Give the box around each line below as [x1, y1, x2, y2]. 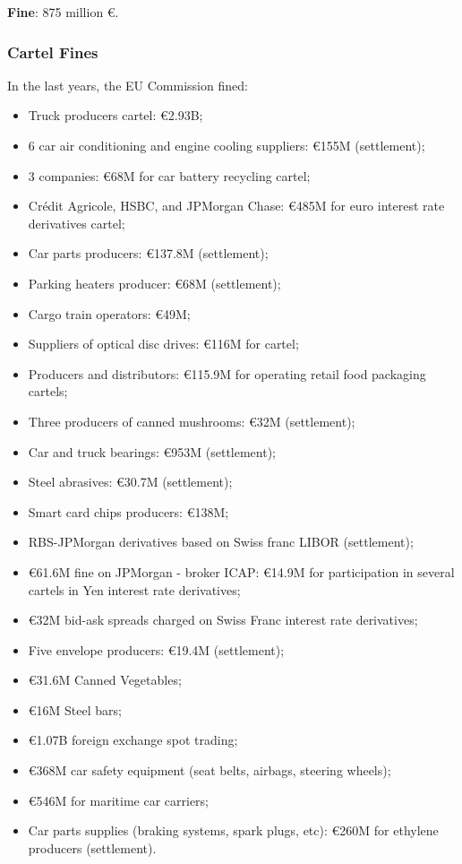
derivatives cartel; [28, 213, 125, 232]
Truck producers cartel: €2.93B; [28, 106, 203, 125]
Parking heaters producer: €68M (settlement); [28, 273, 281, 292]
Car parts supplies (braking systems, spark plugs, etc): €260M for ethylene [28, 821, 439, 840]
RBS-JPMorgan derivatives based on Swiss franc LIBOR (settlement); [28, 532, 414, 551]
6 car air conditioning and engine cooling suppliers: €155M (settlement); [28, 136, 425, 154]
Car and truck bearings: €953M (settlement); [28, 442, 277, 461]
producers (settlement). [28, 838, 157, 857]
